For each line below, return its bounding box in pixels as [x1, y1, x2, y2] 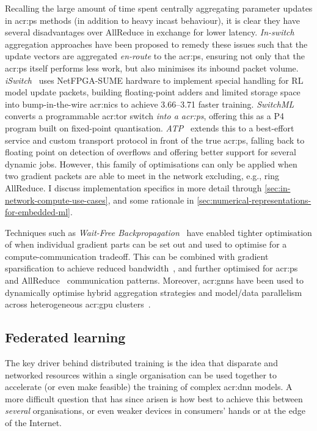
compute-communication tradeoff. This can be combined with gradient [5, 249, 269, 262]
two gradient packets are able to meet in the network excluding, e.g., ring [5, 169, 279, 182]
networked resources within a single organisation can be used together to [5, 368, 277, 381]
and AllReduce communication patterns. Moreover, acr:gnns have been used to [5, 274, 304, 287]
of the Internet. [5, 416, 62, 429]
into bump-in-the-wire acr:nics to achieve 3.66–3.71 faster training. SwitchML [5, 97, 294, 110]
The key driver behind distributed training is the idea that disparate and [5, 356, 278, 369]
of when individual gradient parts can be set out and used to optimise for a [5, 238, 287, 251]
